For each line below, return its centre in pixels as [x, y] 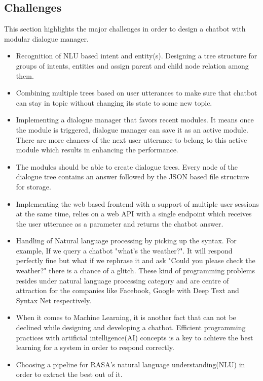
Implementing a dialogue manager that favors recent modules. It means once [135, 120]
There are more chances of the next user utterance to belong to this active [131, 139]
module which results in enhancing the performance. [97, 150]
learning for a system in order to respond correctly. [95, 347]
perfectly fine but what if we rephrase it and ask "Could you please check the [136, 260]
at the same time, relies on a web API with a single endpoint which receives [134, 214]
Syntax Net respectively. [54, 300]
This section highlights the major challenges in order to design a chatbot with [125, 29]
